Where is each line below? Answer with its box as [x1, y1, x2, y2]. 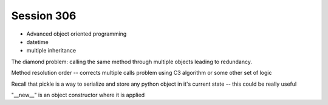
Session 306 [11, 9, 77, 22]
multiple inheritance [26, 47, 77, 54]
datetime [26, 38, 49, 45]
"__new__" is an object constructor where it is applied [11, 91, 145, 98]
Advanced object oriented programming [26, 30, 127, 37]
